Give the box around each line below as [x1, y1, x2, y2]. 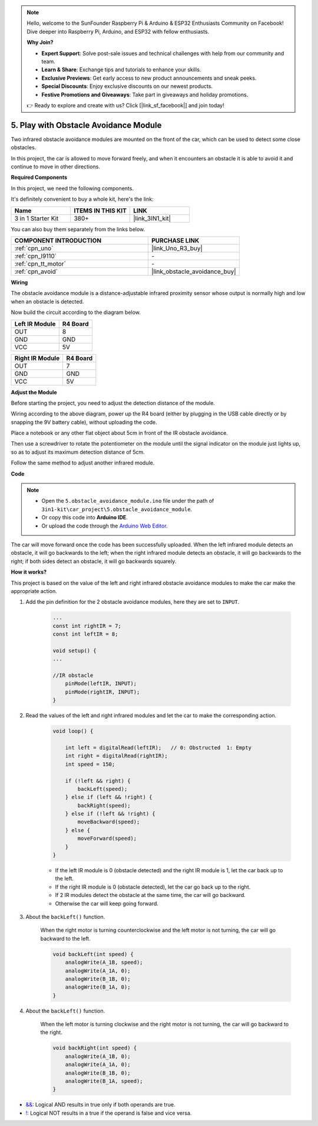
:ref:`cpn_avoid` [14, 267, 58, 276]
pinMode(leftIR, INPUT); [65, 680, 137, 687]
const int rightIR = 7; [52, 623, 122, 629]
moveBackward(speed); [77, 819, 140, 826]
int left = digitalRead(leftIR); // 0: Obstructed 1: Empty [65, 744, 252, 751]
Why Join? [26, 39, 54, 46]
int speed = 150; [65, 761, 115, 767]
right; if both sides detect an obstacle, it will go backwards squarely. [11, 558, 177, 565]
